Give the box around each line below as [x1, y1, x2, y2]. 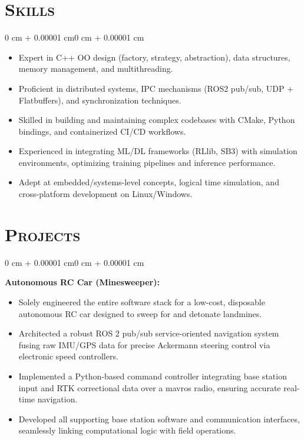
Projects [5, 222, 81, 246]
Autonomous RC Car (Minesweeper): [5, 276, 160, 288]
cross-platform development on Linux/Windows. [18, 188, 193, 200]
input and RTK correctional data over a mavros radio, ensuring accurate [18, 381, 281, 394]
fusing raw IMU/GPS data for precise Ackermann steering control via [18, 338, 270, 351]
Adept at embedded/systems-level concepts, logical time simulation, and [18, 176, 279, 188]
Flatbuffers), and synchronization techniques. [18, 94, 181, 106]
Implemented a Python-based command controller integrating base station [18, 369, 287, 382]
